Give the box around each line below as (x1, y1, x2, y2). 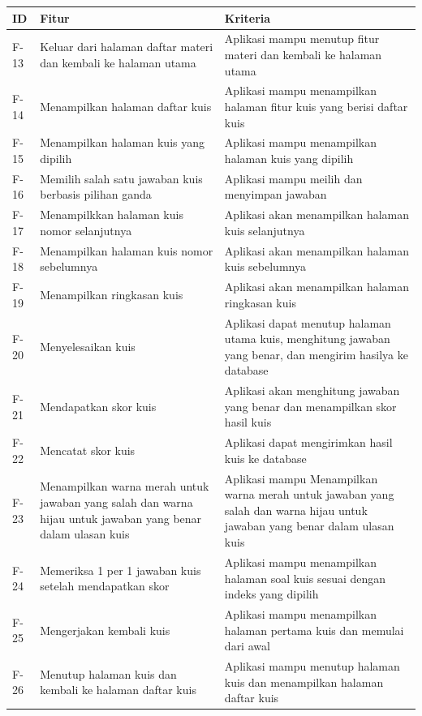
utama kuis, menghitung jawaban (224, 330, 390, 347)
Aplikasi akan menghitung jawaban (224, 382, 400, 399)
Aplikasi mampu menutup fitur (224, 30, 380, 47)
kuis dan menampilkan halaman (224, 673, 384, 690)
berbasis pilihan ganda (40, 186, 152, 203)
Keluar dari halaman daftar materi (40, 38, 213, 55)
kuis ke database (224, 449, 307, 466)
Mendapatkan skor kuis (40, 397, 157, 414)
